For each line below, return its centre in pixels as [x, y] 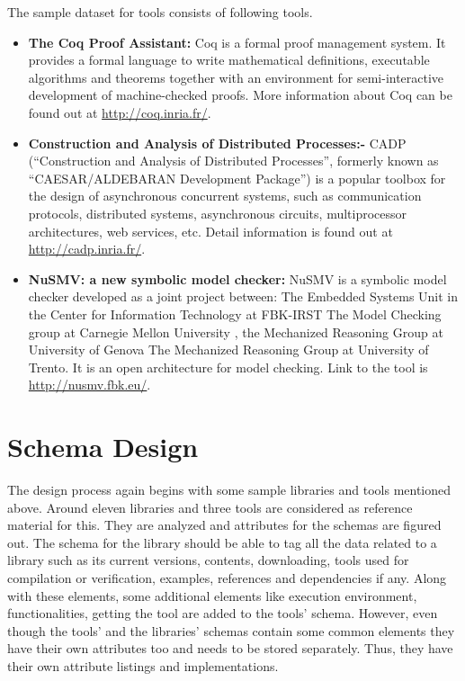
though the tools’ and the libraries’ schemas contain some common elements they [231, 630]
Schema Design [103, 447]
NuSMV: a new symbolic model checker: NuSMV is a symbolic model [237, 278]
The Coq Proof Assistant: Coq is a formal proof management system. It [237, 42]
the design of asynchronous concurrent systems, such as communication [225, 196]
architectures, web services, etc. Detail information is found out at [210, 231]
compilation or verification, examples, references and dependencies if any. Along [227, 577]
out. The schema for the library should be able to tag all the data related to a [222, 542]
